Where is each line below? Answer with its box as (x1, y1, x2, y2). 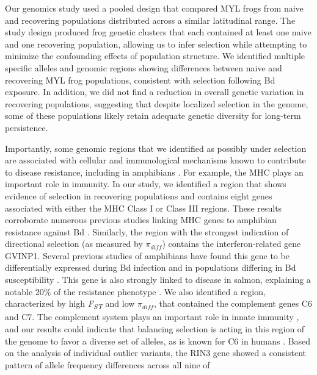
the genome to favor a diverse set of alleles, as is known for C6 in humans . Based (5, 334, 311, 347)
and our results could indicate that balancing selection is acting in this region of (5, 322, 305, 335)
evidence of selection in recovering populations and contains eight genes (5, 189, 272, 202)
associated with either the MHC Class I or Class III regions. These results (5, 201, 282, 214)
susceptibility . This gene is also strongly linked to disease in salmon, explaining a (5, 273, 311, 286)
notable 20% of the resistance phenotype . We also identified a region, (5, 285, 266, 298)
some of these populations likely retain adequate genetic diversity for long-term (5, 109, 301, 122)
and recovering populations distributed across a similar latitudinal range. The (5, 13, 296, 26)
